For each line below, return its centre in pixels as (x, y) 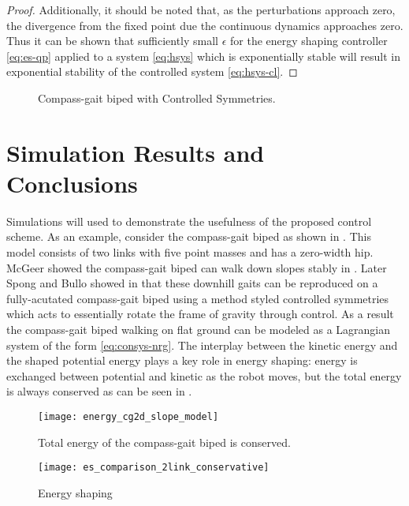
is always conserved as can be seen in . (99, 391)
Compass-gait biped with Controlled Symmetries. (157, 97)
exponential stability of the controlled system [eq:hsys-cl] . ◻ (152, 71)
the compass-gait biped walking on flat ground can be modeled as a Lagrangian (199, 330)
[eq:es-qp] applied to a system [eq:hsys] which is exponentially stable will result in (203, 56)
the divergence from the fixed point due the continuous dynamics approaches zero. (205, 25)
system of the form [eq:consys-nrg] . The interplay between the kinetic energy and (202, 345)
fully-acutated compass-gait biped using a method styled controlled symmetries (198, 298)
